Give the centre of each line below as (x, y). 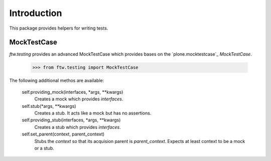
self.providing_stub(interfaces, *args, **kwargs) (71, 120)
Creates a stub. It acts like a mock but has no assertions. (93, 113)
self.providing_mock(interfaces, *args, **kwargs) (73, 92)
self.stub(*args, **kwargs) (49, 106)
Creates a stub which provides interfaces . (78, 127)
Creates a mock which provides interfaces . (79, 99)
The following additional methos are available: (57, 81)
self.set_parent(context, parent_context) (63, 134)
